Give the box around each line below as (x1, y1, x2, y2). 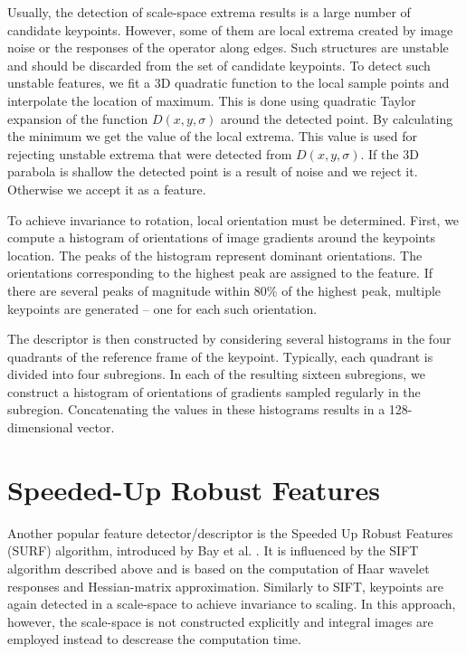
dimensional (7, 418, 73, 437)
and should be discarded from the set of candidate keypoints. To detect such (7, 55, 431, 74)
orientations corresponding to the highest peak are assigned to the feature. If (7, 263, 433, 282)
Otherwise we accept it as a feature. (7, 179, 206, 198)
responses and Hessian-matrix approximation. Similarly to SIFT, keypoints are (7, 576, 443, 595)
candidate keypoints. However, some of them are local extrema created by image (7, 20, 453, 39)
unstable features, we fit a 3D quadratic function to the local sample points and (7, 73, 450, 92)
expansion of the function (7, 109, 148, 128)
